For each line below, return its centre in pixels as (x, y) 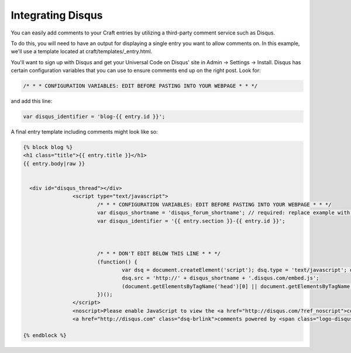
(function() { (117, 262)
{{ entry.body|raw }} (54, 163)
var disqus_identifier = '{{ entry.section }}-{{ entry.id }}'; (191, 221)
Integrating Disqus (57, 15)
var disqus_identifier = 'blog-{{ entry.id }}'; (94, 117)
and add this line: (32, 101)
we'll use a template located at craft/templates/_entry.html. (82, 51)
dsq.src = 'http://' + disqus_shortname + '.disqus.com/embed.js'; (221, 278)
